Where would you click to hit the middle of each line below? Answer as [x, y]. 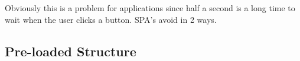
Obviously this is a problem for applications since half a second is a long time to [150, 8]
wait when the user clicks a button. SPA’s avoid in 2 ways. [111, 19]
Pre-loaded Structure [71, 51]
